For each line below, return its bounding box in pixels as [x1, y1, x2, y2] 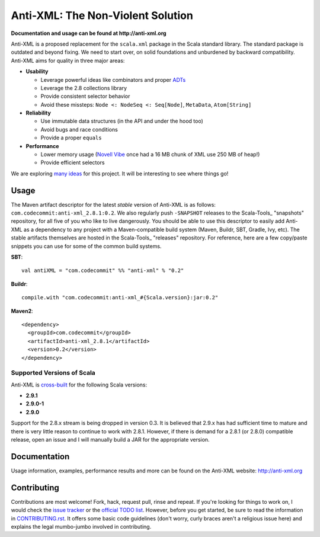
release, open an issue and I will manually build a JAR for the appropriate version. [11, 436, 210, 443]
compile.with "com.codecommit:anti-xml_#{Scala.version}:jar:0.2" [21, 294, 219, 301]
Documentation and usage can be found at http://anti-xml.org [11, 30, 167, 37]
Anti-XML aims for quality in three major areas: [11, 57, 125, 64]
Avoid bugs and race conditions [40, 126, 118, 133]
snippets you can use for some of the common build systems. [11, 242, 162, 250]
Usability [25, 68, 49, 75]
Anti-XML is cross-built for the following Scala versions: [11, 381, 148, 388]
